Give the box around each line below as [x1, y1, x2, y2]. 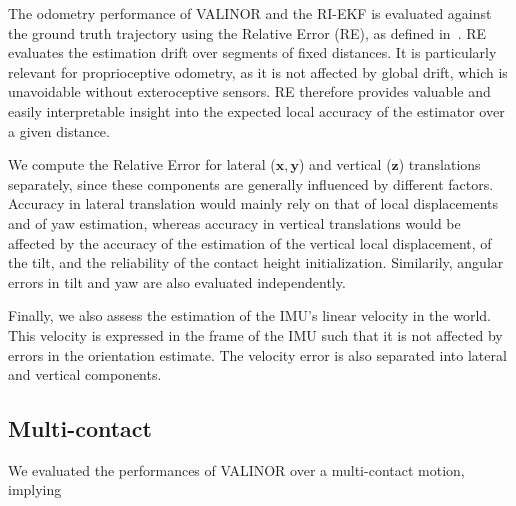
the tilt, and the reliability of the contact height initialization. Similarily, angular [8, 252, 504, 273]
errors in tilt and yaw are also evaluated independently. [8, 271, 346, 292]
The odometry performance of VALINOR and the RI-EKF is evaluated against [8, 3, 492, 23]
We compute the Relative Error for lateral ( [8, 154, 276, 175]
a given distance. [8, 120, 110, 141]
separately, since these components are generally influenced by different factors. [8, 173, 494, 194]
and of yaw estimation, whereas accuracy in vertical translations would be [8, 212, 461, 233]
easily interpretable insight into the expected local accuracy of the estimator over [8, 100, 505, 121]
